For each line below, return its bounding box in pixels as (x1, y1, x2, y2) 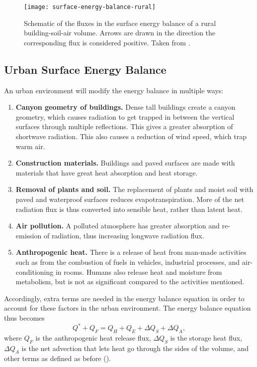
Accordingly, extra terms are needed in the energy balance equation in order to (4, 293, 245, 303)
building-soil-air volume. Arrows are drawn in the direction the (24, 27, 216, 38)
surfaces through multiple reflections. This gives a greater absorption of (15, 121, 233, 132)
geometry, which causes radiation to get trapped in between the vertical (15, 111, 235, 122)
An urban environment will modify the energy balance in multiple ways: (4, 85, 224, 95)
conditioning (15, 266, 54, 277)
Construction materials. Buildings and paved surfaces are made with (15, 158, 235, 168)
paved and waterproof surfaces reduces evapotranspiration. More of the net (15, 193, 244, 204)
